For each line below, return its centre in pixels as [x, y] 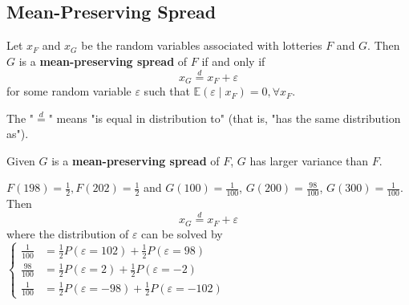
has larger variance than [309, 160]
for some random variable [69, 91]
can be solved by [182, 233]
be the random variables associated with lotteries [202, 45]
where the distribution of [68, 233]
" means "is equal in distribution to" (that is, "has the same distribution [225, 118]
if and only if [233, 61]
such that [167, 91]
